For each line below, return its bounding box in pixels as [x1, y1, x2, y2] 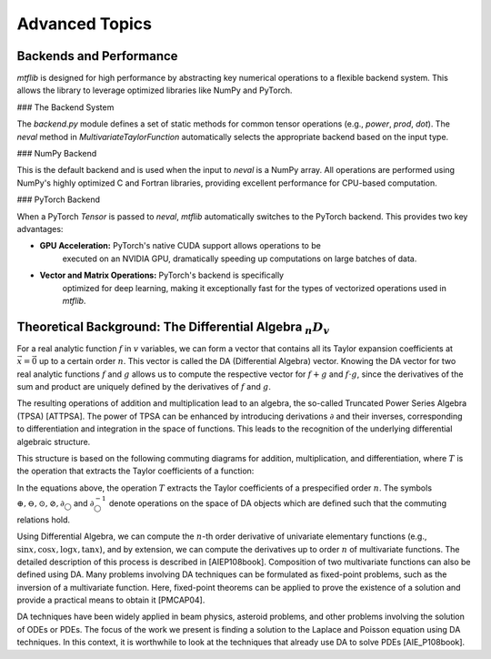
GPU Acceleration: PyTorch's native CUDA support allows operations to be [39, 240, 322, 251]
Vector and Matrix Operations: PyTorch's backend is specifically [39, 269, 285, 281]
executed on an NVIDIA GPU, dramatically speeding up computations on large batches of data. [62, 253, 417, 264]
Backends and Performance [16, 48, 178, 64]
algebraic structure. [16, 436, 91, 447]
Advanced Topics [16, 14, 152, 34]
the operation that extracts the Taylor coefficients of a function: [16, 465, 255, 477]
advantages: [16, 223, 64, 234]
